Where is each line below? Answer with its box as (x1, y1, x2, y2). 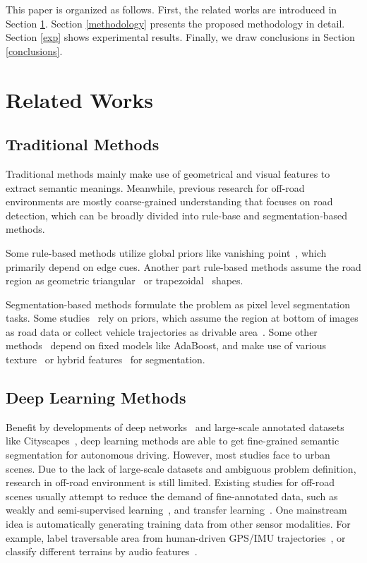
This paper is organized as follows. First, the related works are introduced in (6, 2, 337, 16)
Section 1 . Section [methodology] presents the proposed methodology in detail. (6, 16, 345, 30)
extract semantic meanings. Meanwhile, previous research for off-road (6, 180, 305, 195)
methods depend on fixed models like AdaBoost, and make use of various (6, 338, 327, 353)
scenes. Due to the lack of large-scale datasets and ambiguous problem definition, (6, 461, 356, 476)
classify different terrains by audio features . (6, 544, 198, 559)
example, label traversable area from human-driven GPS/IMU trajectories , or (6, 530, 346, 545)
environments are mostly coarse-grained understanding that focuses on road (6, 194, 333, 209)
